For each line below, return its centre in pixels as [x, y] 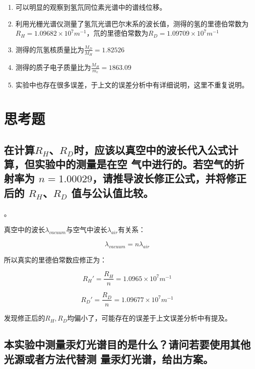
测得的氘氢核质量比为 [50, 49]
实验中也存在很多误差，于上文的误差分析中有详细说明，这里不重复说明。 [132, 85]
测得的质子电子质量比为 [53, 67]
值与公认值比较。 [112, 192]
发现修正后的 [24, 318]
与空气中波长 [86, 229]
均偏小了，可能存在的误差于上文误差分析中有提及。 [150, 318]
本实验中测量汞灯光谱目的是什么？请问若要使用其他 [127, 344]
